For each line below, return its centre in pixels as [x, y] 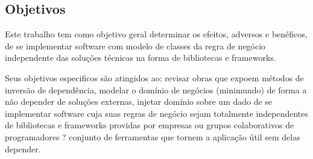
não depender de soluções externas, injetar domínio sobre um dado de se [139, 101]
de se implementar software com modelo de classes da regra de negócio [135, 45]
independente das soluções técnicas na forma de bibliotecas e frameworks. [141, 58]
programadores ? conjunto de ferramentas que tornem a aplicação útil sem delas [153, 136]
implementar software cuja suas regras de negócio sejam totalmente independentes [157, 113]
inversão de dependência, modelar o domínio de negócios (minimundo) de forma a [156, 89]
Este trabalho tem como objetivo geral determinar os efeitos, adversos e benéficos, [156, 34]
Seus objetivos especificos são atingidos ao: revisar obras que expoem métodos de [154, 77]
